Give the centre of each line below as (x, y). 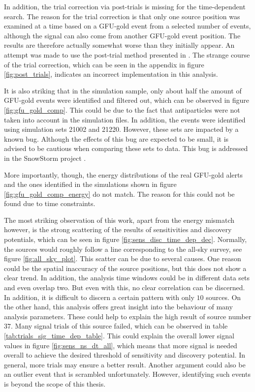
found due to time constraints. (50, 203)
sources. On (223, 297)
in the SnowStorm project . (45, 158)
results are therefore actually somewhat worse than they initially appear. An (119, 45)
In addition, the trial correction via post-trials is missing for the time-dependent (125, 6)
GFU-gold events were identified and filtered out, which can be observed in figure (127, 100)
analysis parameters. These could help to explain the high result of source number (128, 316)
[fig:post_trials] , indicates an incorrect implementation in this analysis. (111, 74)
